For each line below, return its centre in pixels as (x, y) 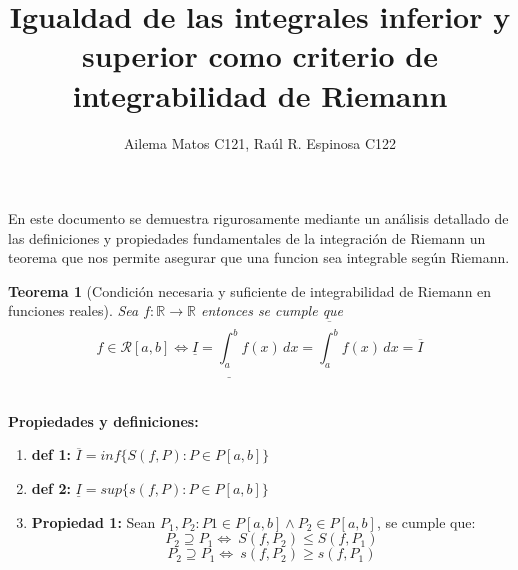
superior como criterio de (260, 55)
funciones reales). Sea (73, 310)
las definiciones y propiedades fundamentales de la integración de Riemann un (247, 237)
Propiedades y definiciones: (103, 420)
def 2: (51, 488)
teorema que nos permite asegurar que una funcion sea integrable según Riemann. (259, 257)
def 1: (51, 454)
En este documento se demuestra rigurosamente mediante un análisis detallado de (258, 218)
